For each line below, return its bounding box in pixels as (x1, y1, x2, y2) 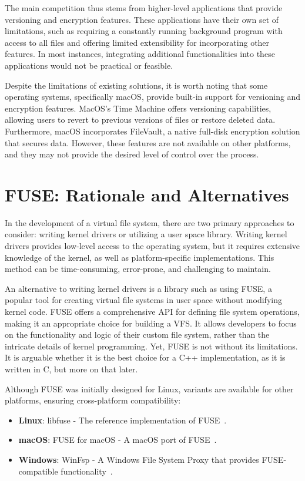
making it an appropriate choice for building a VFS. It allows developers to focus (5, 317, 297, 329)
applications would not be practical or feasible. (5, 59, 173, 71)
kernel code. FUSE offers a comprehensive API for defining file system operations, (5, 305, 300, 317)
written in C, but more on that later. (5, 362, 138, 375)
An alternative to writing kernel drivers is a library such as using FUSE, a (5, 282, 272, 294)
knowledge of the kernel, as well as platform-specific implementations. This (5, 251, 274, 263)
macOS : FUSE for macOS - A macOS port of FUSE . (18, 433, 217, 446)
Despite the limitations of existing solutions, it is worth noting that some (5, 79, 268, 91)
